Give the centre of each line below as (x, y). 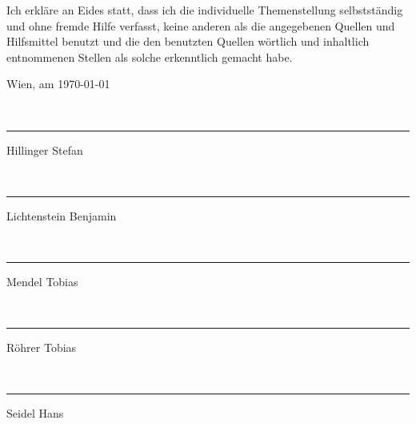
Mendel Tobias (42, 281)
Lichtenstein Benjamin (62, 215)
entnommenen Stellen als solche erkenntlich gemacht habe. (150, 57)
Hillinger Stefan (45, 149)
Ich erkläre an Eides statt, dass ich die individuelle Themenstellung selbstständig (205, 10)
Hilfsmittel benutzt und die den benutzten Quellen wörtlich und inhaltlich (188, 41)
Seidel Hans (35, 413)
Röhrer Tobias (42, 347)
